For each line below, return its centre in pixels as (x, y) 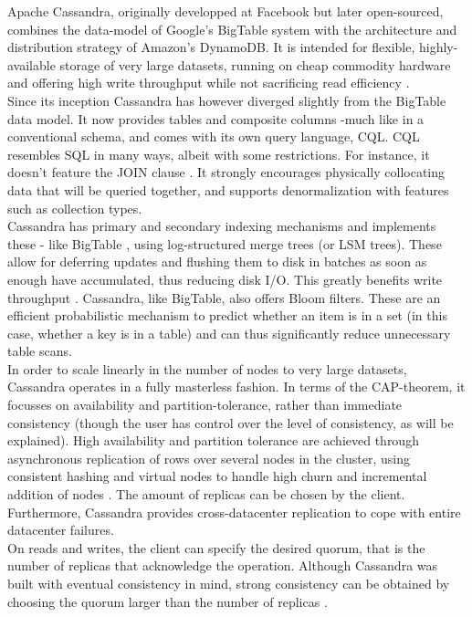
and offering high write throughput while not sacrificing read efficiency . (209, 83)
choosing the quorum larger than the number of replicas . (168, 601)
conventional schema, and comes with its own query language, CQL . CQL (214, 136)
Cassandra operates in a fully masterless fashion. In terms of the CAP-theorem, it (236, 387)
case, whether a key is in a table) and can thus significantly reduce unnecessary (229, 333)
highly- (438, 47)
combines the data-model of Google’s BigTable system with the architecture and (232, 29)
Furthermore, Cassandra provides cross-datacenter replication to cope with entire (234, 512)
